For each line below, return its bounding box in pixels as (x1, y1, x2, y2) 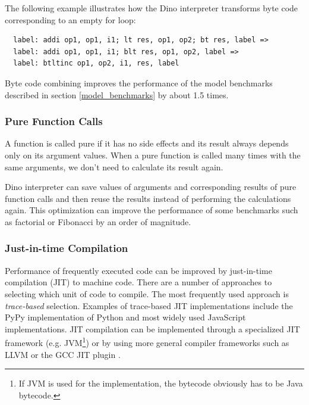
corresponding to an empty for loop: (5, 13, 136, 26)
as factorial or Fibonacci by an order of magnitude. (5, 215, 191, 228)
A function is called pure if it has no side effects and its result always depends (5, 137, 289, 149)
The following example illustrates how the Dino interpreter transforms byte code (5, 2, 298, 14)
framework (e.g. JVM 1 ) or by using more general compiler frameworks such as (5, 335, 289, 348)
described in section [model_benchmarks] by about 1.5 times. (5, 88, 229, 101)
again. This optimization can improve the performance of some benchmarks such (5, 204, 298, 216)
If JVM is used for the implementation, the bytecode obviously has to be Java (18, 377, 303, 390)
